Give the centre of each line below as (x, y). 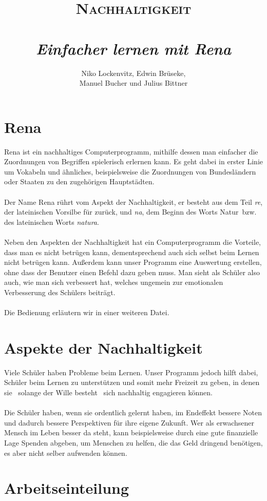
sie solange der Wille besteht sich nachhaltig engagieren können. (108, 392)
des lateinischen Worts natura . (52, 221)
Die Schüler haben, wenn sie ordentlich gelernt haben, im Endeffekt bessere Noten (133, 412)
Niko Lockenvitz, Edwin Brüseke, (133, 73)
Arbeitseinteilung (67, 488)
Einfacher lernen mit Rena (133, 48)
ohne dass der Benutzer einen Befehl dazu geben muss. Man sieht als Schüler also (132, 272)
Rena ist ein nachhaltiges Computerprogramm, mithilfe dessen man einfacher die (131, 151)
